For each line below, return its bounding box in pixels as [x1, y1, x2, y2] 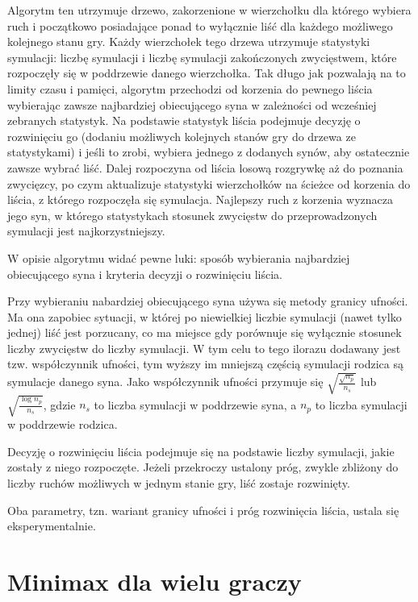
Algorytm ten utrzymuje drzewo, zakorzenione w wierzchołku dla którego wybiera [7, 2, 412, 18]
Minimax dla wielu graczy [7, 564, 302, 597]
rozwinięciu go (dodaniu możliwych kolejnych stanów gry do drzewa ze [7, 127, 356, 144]
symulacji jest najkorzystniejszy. [7, 222, 165, 239]
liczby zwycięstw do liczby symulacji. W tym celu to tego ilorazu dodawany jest [7, 339, 401, 356]
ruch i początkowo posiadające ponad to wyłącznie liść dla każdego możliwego [7, 17, 393, 34]
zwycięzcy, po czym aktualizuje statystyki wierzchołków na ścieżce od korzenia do [7, 175, 411, 192]
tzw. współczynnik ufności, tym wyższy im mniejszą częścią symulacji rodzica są [7, 355, 403, 372]
